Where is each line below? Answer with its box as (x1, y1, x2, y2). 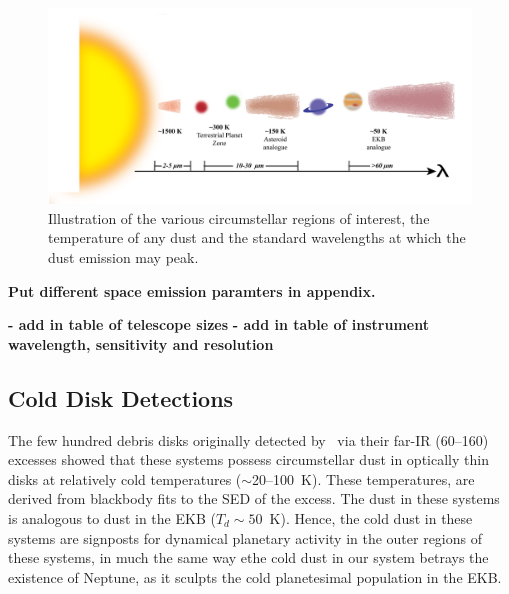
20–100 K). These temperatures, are (252, 468, 475, 489)
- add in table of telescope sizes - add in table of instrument (8, 314, 429, 335)
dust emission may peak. (48, 247, 199, 268)
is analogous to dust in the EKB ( (8, 508, 216, 528)
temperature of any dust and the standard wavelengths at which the (48, 227, 466, 248)
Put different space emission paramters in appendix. (8, 280, 376, 301)
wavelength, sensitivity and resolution (8, 333, 274, 354)
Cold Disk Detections (8, 382, 234, 413)
